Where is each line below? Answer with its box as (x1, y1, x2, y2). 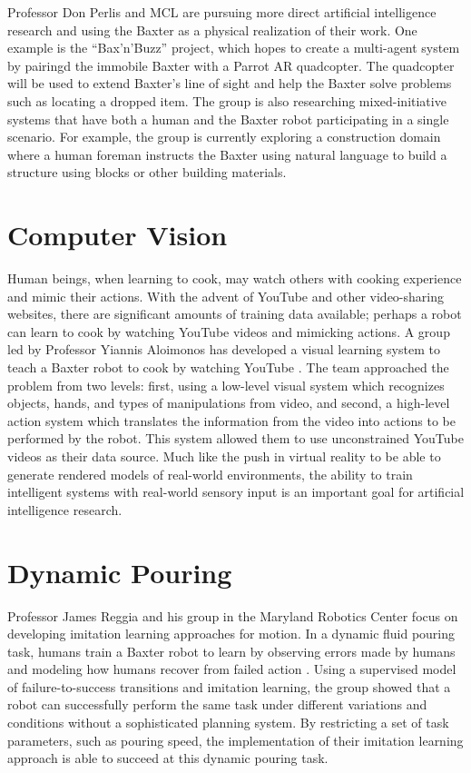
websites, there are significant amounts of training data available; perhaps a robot (7, 304, 462, 323)
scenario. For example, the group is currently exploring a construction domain (7, 127, 441, 146)
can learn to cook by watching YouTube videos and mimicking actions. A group (7, 322, 450, 341)
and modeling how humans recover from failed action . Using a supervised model (7, 659, 456, 679)
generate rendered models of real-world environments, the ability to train (7, 464, 413, 483)
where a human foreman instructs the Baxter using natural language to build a (7, 144, 447, 164)
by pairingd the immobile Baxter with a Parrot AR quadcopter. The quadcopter (7, 55, 455, 74)
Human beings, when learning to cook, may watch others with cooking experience (7, 269, 462, 288)
